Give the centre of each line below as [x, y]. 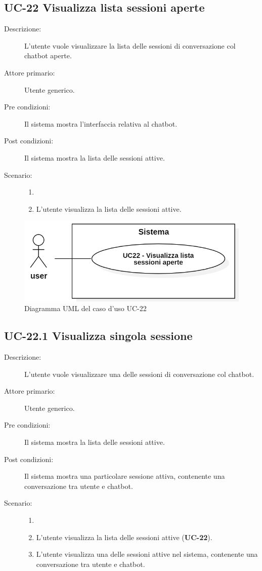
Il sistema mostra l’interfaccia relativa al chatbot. [101, 123]
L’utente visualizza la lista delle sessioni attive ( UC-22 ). [124, 537]
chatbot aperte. [48, 55]
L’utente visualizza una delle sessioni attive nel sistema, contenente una [147, 554]
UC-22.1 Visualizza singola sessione [98, 336]
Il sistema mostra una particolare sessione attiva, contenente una [125, 476]
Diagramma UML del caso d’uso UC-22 [85, 308]
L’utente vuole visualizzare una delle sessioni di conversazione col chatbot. [139, 374]
